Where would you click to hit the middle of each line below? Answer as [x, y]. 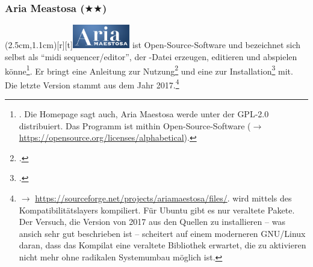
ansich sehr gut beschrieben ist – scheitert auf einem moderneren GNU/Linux [162, 233]
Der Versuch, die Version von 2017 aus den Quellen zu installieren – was [152, 222]
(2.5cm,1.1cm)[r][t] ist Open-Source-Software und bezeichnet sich [153, 45]
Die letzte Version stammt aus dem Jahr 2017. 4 [92, 84]
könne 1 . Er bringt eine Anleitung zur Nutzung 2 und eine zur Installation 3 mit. [149, 70]
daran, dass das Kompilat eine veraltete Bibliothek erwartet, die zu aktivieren [163, 245]
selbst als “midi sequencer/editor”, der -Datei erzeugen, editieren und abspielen [151, 56]
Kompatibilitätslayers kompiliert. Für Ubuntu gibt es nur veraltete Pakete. [157, 210]
